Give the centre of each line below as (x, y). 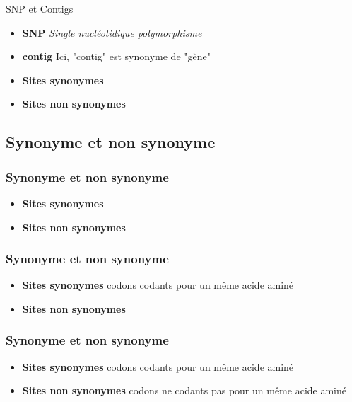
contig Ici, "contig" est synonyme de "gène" (116, 56)
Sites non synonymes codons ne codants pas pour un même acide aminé (184, 390)
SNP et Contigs (40, 8)
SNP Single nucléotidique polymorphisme (112, 32)
